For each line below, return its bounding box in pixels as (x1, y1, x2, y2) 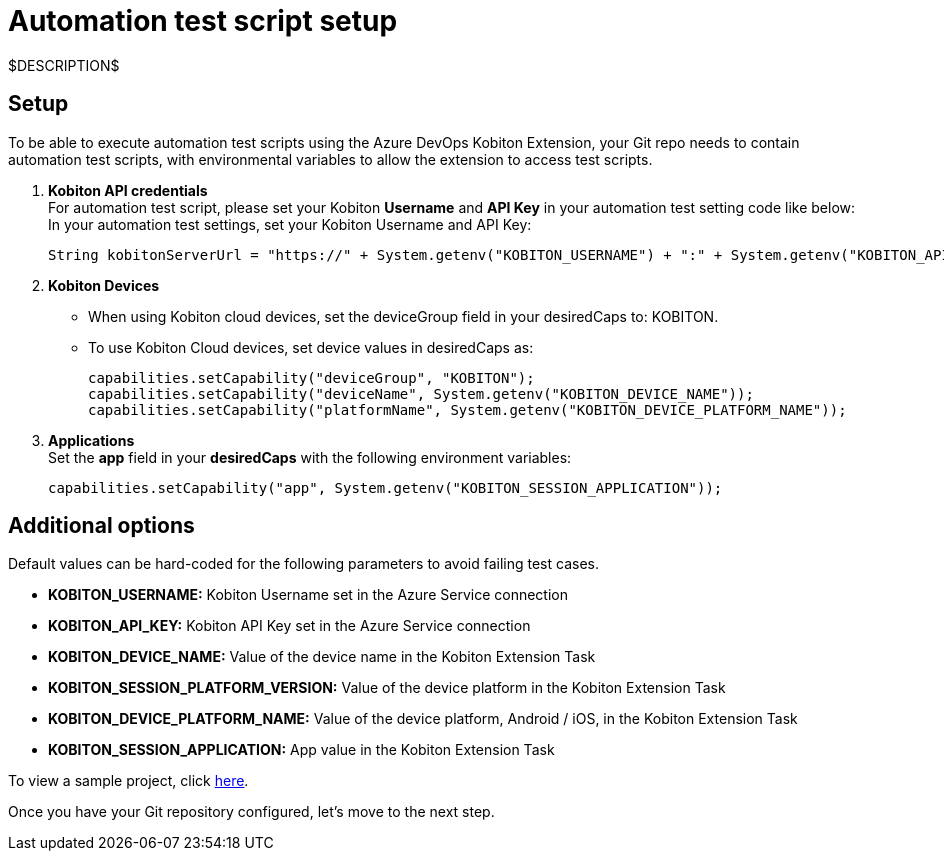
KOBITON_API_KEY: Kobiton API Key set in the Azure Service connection (48, 617, 531, 635)
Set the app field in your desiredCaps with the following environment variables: (48, 448, 572, 466)
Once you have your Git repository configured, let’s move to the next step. (8, 803, 495, 821)
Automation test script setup (8, 4, 398, 38)
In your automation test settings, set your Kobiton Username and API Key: (48, 215, 532, 233)
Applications (48, 431, 135, 449)
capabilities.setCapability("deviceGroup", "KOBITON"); (88, 369, 535, 386)
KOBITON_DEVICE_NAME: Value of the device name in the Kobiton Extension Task (48, 648, 596, 666)
